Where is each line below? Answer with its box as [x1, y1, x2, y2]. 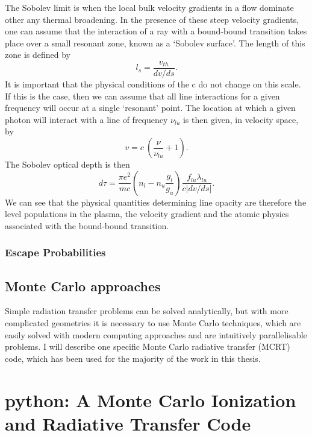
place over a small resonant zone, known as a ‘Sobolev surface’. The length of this [5, 36, 305, 49]
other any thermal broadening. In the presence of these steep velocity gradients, [5, 13, 299, 25]
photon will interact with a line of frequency [5, 113, 168, 125]
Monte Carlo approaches [5, 276, 161, 295]
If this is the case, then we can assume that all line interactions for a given [5, 89, 280, 102]
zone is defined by [5, 48, 70, 61]
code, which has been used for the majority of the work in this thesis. [5, 352, 261, 364]
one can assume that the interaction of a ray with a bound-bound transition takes [5, 25, 307, 37]
